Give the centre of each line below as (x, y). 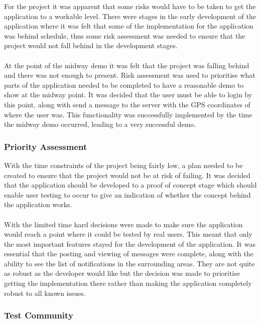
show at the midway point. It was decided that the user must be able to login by (128, 95)
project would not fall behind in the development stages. (91, 45)
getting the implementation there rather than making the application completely (128, 283)
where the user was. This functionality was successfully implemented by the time (128, 114)
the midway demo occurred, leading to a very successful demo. (100, 124)
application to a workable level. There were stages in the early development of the (130, 16)
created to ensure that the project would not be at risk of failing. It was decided (127, 175)
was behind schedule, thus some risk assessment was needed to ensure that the (125, 35)
